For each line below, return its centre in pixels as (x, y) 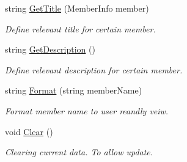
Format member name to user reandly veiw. (87, 110)
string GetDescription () (50, 49)
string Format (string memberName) (74, 90)
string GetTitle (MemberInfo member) (77, 8)
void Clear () (29, 131)
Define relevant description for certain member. (94, 69)
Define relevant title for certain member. (80, 28)
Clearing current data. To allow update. (79, 152)
